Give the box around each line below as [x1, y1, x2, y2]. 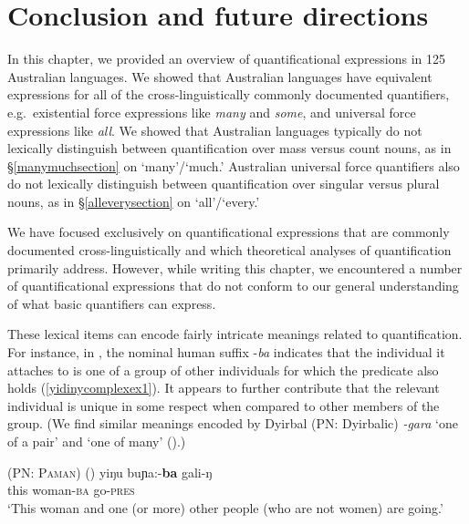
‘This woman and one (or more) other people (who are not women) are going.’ [7, 498, 443, 517]
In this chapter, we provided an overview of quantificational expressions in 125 [7, 49, 445, 68]
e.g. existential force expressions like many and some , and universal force [7, 102, 416, 121]
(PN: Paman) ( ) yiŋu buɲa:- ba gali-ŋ [7, 462, 213, 481]
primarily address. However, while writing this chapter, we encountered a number [7, 258, 463, 277]
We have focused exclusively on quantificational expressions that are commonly [7, 222, 450, 241]
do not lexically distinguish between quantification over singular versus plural [7, 174, 440, 193]
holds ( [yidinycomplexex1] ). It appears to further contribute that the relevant [7, 378, 440, 397]
